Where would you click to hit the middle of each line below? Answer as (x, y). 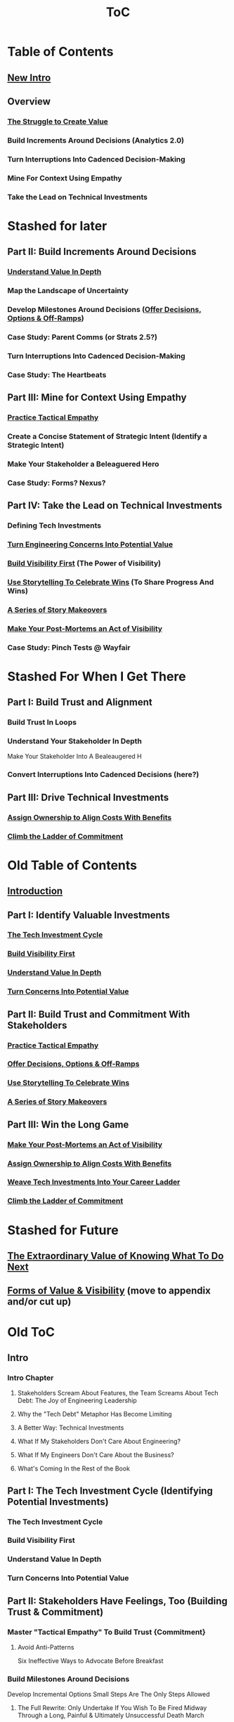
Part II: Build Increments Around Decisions (102, 252)
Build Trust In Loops (42, 722)
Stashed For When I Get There (97, 676)
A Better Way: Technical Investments (71, 1428)
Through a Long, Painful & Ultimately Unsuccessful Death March (111, 1716)
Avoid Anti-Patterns (46, 1647)
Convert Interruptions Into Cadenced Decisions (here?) (103, 775)
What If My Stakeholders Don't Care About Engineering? (99, 1442)
